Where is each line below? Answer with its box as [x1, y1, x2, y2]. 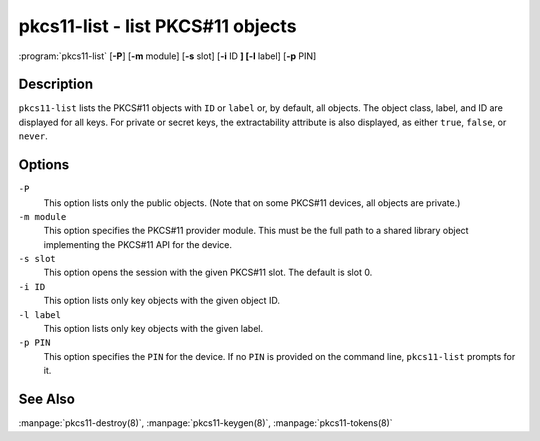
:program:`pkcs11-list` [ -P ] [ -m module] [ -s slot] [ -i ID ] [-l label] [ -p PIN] [18, 50, 317, 62]
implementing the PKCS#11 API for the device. [43, 238, 233, 250]
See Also [18, 391, 75, 408]
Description [18, 76, 94, 93]
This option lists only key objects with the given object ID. [43, 295, 280, 307]
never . [18, 130, 49, 142]
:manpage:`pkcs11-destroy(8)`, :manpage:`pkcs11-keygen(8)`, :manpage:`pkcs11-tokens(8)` [18, 417, 394, 429]
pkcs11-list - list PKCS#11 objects [18, 15, 297, 37]
